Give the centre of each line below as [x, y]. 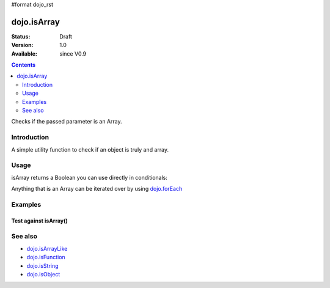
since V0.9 [73, 54]
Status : [21, 36]
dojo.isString [42, 265]
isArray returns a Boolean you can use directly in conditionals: [90, 177]
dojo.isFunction [46, 257]
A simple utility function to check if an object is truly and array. [90, 149]
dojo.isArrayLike [47, 248]
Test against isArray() [40, 221]
